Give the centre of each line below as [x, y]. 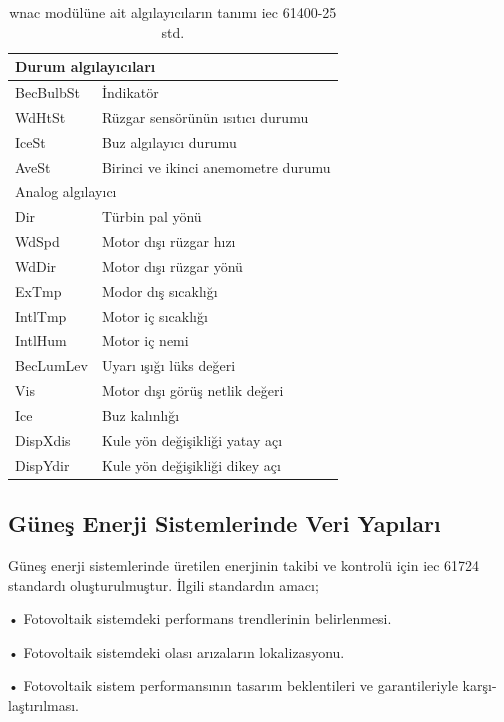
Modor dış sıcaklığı [159, 290]
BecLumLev [51, 365]
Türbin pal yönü [151, 216]
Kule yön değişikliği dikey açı [191, 464]
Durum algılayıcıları [85, 66]
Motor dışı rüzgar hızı [168, 241]
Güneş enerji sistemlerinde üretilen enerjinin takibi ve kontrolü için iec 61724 [244, 564]
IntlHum [41, 340]
